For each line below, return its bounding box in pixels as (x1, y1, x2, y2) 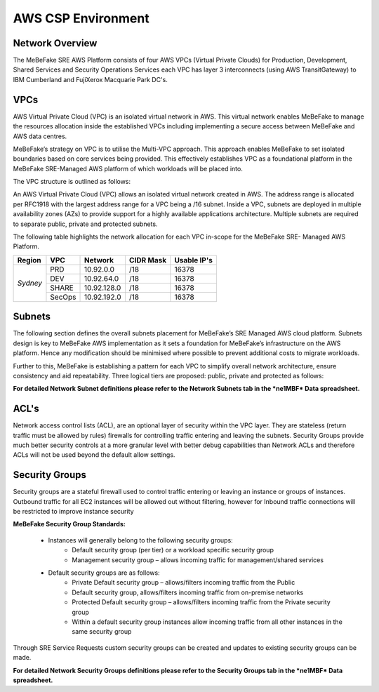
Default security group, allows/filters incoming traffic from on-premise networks (72, 588, 304, 597)
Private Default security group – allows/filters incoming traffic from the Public (72, 578, 295, 587)
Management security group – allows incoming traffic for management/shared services (72, 555, 324, 564)
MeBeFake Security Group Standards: (13, 520, 126, 528)
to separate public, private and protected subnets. (13, 220, 158, 228)
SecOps (50, 292, 77, 302)
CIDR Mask (128, 255, 167, 265)
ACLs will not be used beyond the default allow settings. (13, 451, 175, 459)
